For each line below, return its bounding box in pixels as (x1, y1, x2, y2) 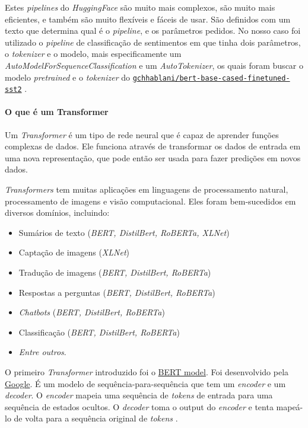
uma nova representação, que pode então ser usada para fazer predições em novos (5, 151, 301, 164)
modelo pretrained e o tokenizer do (5, 71, 131, 83)
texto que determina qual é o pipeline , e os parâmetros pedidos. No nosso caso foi (5, 24, 301, 37)
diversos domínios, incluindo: (5, 206, 110, 219)
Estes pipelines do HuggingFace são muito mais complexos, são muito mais (5, 1, 275, 13)
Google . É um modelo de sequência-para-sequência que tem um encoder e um (5, 377, 286, 389)
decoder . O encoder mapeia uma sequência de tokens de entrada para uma (5, 389, 273, 401)
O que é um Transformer (5, 106, 109, 118)
